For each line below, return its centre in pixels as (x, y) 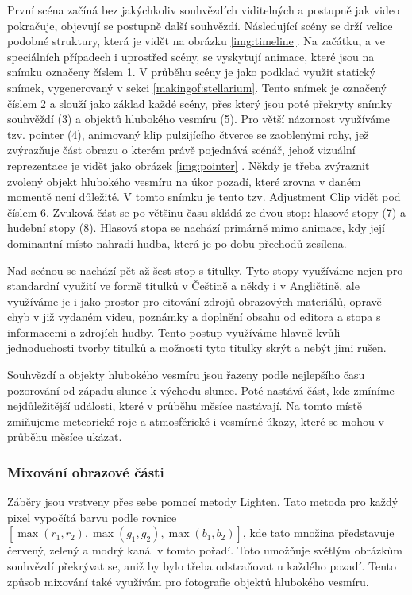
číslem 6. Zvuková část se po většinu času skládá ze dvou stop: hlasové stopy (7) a (206, 212)
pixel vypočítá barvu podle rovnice (92, 517)
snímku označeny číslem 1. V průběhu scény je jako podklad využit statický (191, 72)
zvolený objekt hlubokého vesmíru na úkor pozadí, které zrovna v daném (184, 181)
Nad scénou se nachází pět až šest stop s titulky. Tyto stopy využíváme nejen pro (205, 270)
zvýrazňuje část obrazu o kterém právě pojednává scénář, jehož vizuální (181, 150)
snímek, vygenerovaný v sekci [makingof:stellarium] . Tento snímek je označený (197, 87)
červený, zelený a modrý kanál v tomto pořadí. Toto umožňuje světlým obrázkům (205, 550)
